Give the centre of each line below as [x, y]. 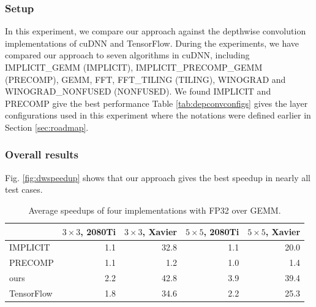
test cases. [24, 189]
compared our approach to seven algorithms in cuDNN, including [127, 55]
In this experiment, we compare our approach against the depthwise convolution [156, 31]
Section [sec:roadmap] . [47, 127]
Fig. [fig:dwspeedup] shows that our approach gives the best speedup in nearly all [158, 177]
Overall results [42, 154]
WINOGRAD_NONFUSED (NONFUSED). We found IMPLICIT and [138, 91]
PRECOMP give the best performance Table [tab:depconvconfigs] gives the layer [156, 103]
